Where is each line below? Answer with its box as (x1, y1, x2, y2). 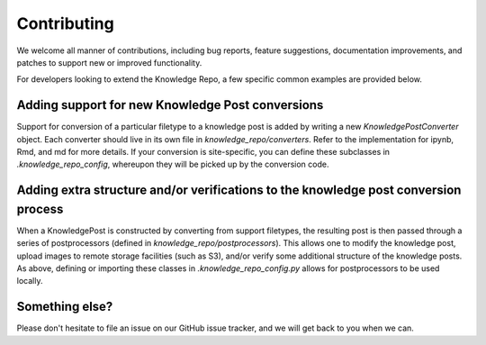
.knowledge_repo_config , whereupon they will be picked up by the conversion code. (16, 159, 329, 170)
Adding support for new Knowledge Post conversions (16, 97, 324, 113)
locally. (16, 276, 43, 286)
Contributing (16, 14, 114, 33)
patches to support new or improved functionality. (16, 57, 202, 68)
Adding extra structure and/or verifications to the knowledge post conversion (16, 183, 462, 198)
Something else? (16, 299, 113, 314)
